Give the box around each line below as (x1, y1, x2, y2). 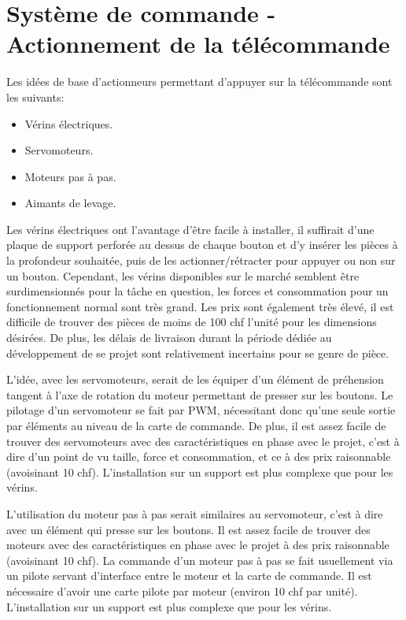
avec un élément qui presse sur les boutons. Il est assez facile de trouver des (6, 521, 371, 537)
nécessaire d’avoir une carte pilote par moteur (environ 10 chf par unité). (6, 582, 358, 599)
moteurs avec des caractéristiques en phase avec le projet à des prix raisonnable (6, 536, 389, 553)
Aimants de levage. (24, 195, 116, 211)
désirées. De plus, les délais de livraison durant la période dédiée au (6, 329, 332, 346)
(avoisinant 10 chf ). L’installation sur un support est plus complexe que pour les (6, 463, 393, 480)
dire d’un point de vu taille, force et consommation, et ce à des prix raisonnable (6, 448, 391, 465)
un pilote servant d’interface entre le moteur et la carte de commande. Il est (6, 567, 372, 584)
